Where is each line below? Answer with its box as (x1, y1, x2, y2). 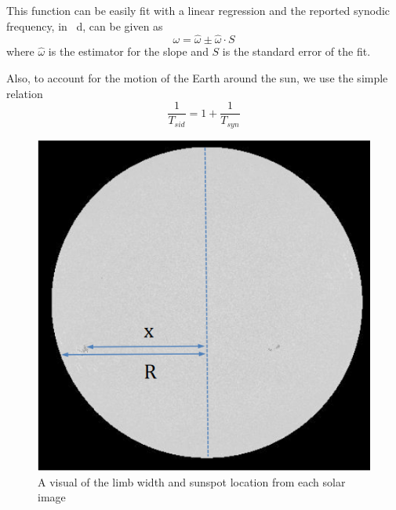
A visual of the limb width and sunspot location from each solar (38, 473, 346, 490)
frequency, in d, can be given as (6, 17, 163, 34)
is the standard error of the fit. (222, 43, 371, 60)
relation (6, 85, 43, 101)
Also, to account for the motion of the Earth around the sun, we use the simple (6, 70, 388, 86)
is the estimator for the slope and (48, 43, 209, 60)
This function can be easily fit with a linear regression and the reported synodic (6, 2, 391, 18)
